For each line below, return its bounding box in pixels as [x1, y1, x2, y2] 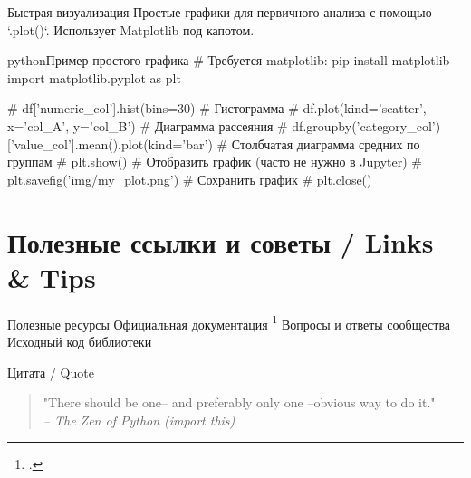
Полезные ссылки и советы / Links [7, 223, 434, 260]
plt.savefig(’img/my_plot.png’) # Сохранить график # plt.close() [7, 169, 372, 188]
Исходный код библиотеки [7, 331, 152, 350]
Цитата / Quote [7, 362, 94, 381]
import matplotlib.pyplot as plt [7, 68, 181, 87]
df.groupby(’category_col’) [292, 116, 441, 135]
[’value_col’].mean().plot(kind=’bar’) [7, 134, 213, 153]
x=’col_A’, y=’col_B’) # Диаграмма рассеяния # [7, 116, 288, 135]
